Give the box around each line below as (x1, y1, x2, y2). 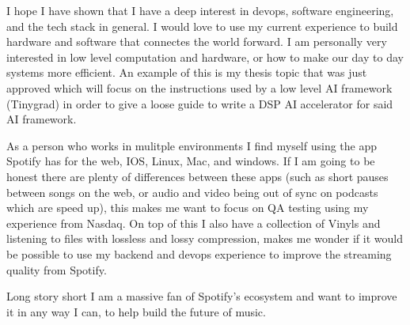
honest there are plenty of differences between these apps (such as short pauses (6, 168, 389, 184)
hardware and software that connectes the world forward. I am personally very (6, 33, 387, 50)
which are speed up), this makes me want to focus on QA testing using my (6, 199, 369, 216)
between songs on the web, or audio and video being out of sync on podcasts (6, 183, 378, 200)
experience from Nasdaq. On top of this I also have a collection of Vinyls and (6, 214, 381, 231)
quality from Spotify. (6, 261, 107, 278)
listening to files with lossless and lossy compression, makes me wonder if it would (6, 230, 403, 247)
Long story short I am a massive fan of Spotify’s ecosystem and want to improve (6, 288, 397, 304)
